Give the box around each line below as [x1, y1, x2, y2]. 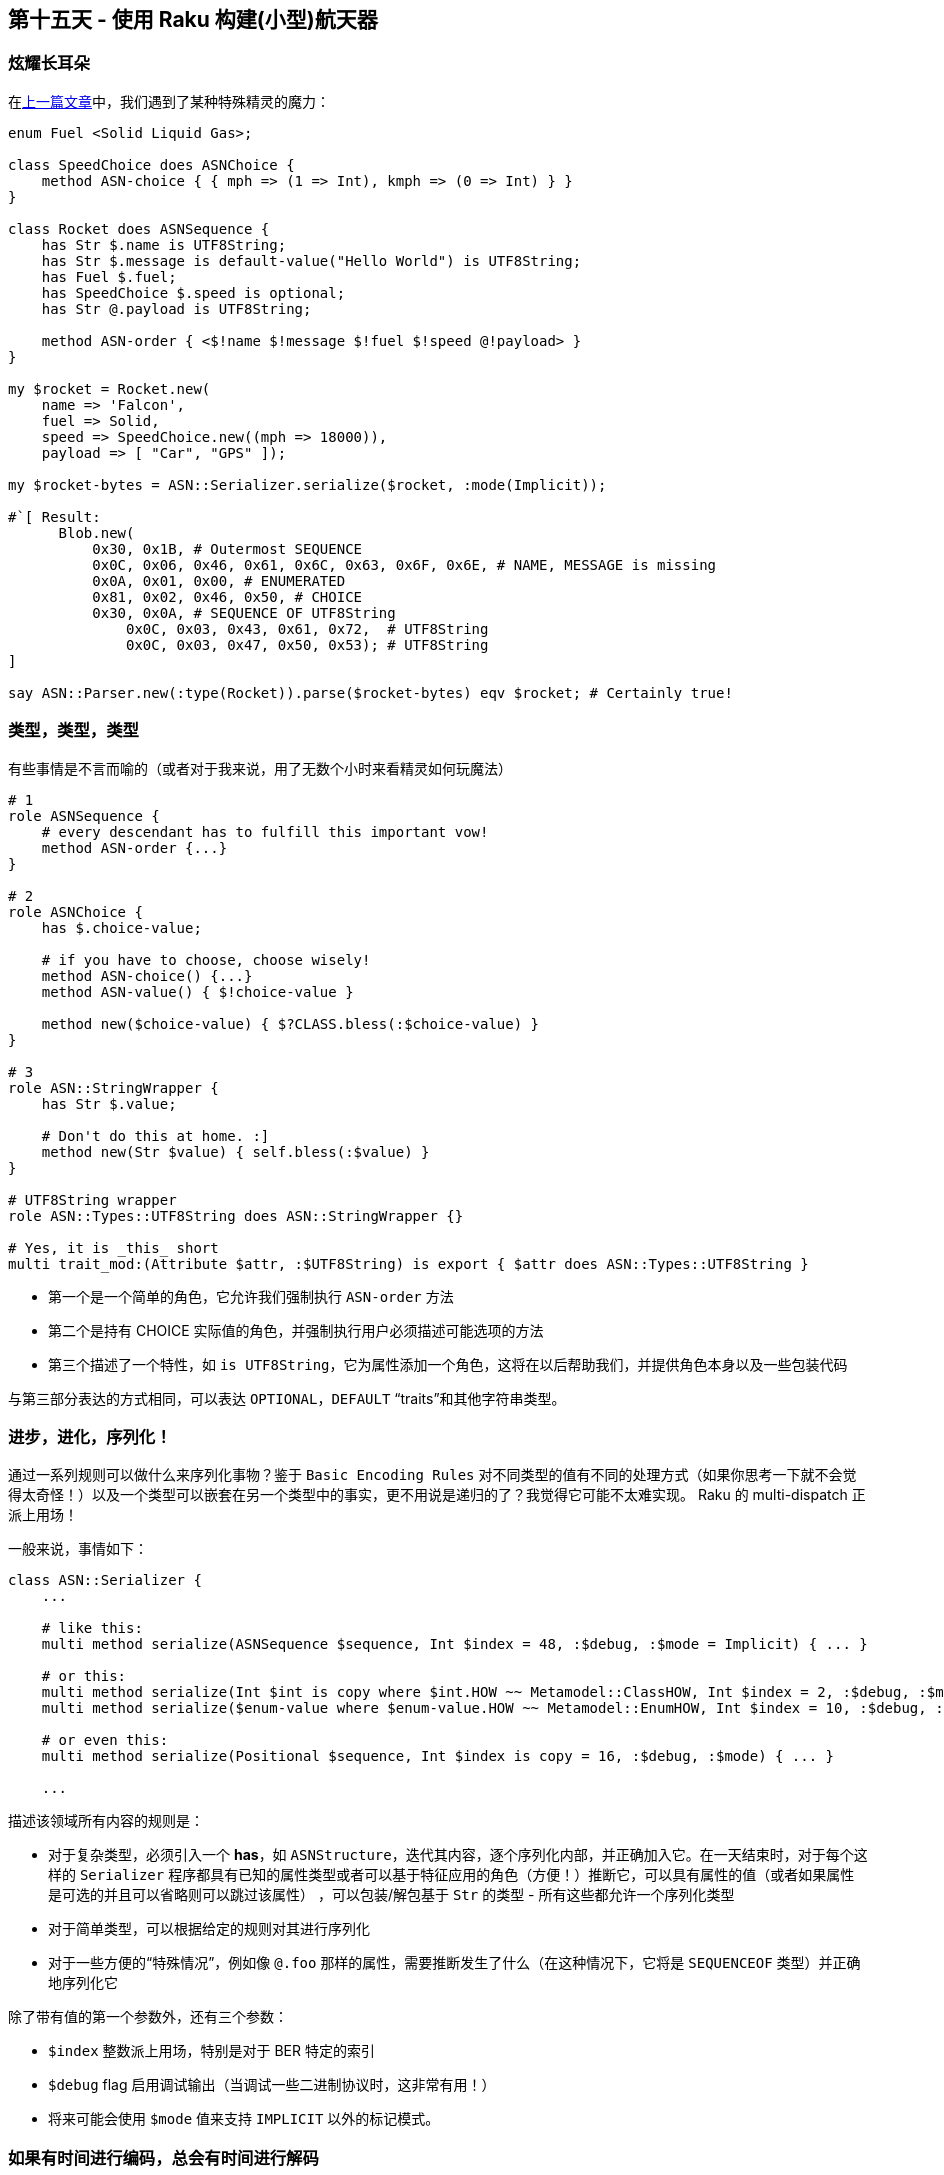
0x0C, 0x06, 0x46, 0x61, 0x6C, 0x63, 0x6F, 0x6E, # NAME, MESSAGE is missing [92, 556, 717, 573]
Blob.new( [58, 524, 135, 541]
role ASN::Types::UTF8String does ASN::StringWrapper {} [8, 1207, 464, 1224]
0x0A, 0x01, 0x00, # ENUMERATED [92, 572, 346, 589]
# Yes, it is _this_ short [8, 1239, 219, 1256]
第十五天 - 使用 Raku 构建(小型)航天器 [8, 7, 378, 32]
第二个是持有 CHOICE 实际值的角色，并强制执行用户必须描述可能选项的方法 [48, 1321, 544, 1339]
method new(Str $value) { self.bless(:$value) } [41, 1143, 430, 1160]
